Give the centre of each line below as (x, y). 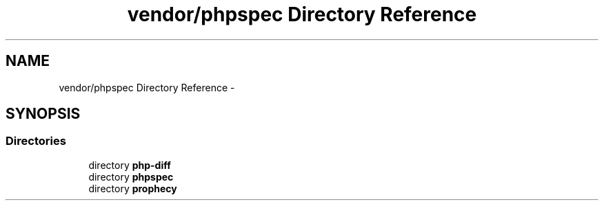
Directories (36, 141)
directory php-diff (130, 165)
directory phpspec (131, 176)
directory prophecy (133, 188)
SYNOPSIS (43, 114)
